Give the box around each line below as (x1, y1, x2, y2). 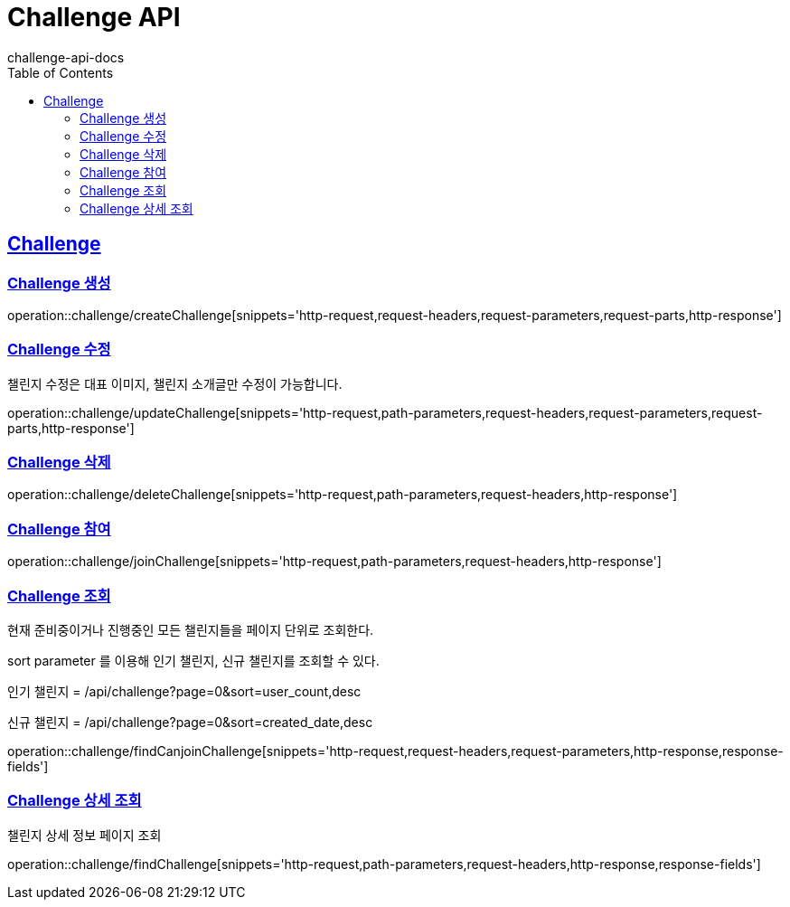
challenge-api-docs (7, 49, 125, 65)
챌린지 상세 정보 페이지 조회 (7, 827, 162, 843)
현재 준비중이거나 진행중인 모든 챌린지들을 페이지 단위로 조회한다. (7, 621, 374, 638)
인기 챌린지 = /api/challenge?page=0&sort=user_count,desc (7, 683, 362, 699)
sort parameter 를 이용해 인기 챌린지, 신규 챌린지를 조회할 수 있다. (7, 652, 380, 668)
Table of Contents (7, 64, 114, 80)
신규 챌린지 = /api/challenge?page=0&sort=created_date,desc (7, 713, 373, 730)
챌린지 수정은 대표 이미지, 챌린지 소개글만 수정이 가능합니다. (7, 375, 343, 392)
